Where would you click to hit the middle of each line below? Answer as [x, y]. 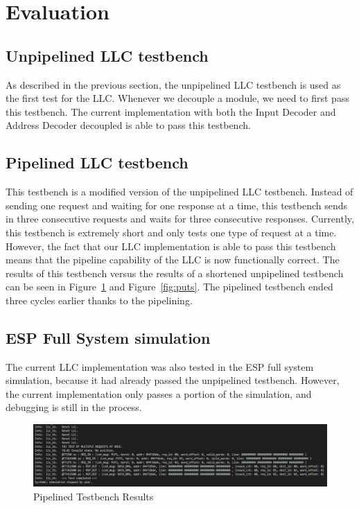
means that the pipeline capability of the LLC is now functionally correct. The [173, 260]
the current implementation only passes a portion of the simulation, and [159, 393]
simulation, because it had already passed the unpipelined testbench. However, [173, 380]
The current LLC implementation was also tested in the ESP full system [160, 366]
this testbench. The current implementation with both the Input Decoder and [171, 111]
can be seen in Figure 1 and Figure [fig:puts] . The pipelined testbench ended [169, 287]
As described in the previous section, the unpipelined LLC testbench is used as [173, 84]
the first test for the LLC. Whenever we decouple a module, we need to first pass [177, 98]
